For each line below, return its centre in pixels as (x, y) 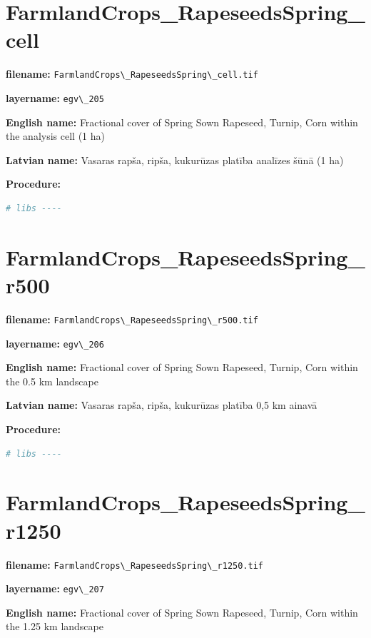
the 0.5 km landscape (52, 381)
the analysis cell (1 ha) (55, 136)
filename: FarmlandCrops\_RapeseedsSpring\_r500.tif (132, 319)
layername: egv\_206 (55, 343)
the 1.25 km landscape (55, 626)
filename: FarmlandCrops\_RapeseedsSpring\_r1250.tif (135, 564)
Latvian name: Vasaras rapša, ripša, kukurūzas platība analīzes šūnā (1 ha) (175, 159)
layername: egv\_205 (55, 97)
